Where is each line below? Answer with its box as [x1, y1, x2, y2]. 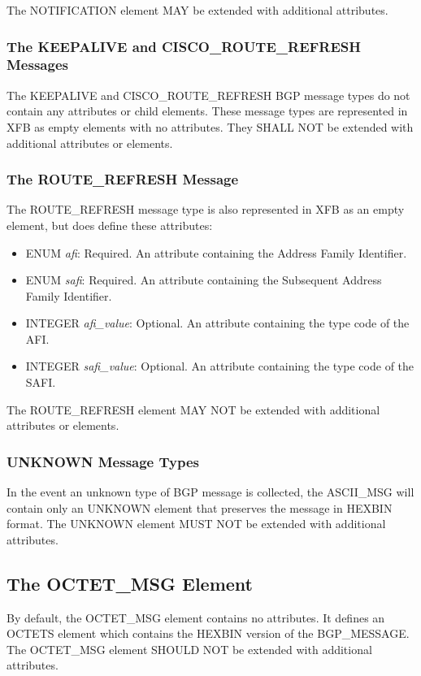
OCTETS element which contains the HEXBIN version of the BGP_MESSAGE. [7, 625, 410, 642]
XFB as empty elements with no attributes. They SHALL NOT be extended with [7, 118, 414, 135]
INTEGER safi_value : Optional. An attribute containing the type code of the [25, 357, 414, 375]
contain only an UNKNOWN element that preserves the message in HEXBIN [7, 499, 393, 516]
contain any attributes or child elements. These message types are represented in [7, 102, 408, 119]
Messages [7, 54, 68, 75]
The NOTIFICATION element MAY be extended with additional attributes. [7, 2, 388, 18]
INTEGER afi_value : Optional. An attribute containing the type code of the [25, 314, 410, 331]
